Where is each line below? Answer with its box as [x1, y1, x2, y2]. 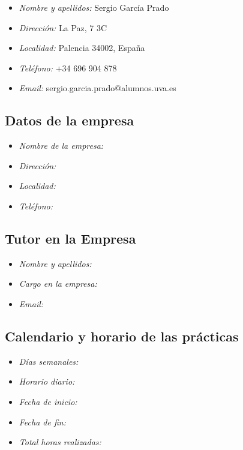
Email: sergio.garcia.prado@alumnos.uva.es [19, 82, 176, 94]
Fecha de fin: [19, 415, 66, 428]
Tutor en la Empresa [5, 229, 136, 247]
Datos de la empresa [5, 111, 134, 130]
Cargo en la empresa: [19, 277, 97, 290]
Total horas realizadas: [19, 436, 101, 448]
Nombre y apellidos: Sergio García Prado [19, 1, 169, 13]
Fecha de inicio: [19, 395, 77, 407]
